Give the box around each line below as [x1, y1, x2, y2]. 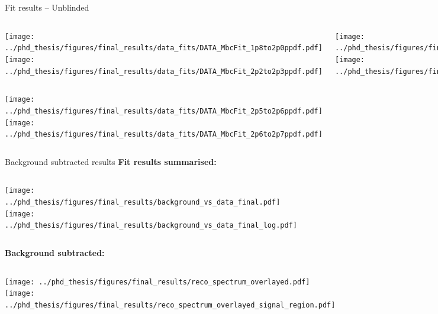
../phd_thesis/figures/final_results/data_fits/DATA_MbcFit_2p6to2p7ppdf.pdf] [5, 130, 323, 139]
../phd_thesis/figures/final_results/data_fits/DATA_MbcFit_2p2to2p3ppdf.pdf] [5, 67, 323, 76]
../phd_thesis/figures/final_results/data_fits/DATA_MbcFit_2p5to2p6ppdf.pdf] [5, 106, 323, 115]
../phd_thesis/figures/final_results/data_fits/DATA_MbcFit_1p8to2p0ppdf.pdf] [5, 44, 323, 53]
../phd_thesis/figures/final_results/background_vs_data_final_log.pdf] [5, 221, 297, 230]
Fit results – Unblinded [5, 1, 89, 13]
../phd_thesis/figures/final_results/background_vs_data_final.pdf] [5, 198, 281, 207]
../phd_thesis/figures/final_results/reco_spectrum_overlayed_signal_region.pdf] [5, 300, 336, 309]
